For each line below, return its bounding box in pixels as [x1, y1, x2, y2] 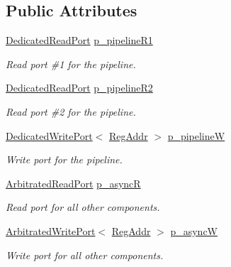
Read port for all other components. [6, 200, 160, 214]
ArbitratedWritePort [6, 223, 96, 238]
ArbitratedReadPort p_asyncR [6, 175, 141, 190]
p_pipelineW [167, 128, 225, 143]
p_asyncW [170, 223, 218, 238]
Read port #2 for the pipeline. [6, 104, 136, 119]
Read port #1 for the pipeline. [6, 56, 136, 71]
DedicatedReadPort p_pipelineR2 [6, 80, 153, 95]
